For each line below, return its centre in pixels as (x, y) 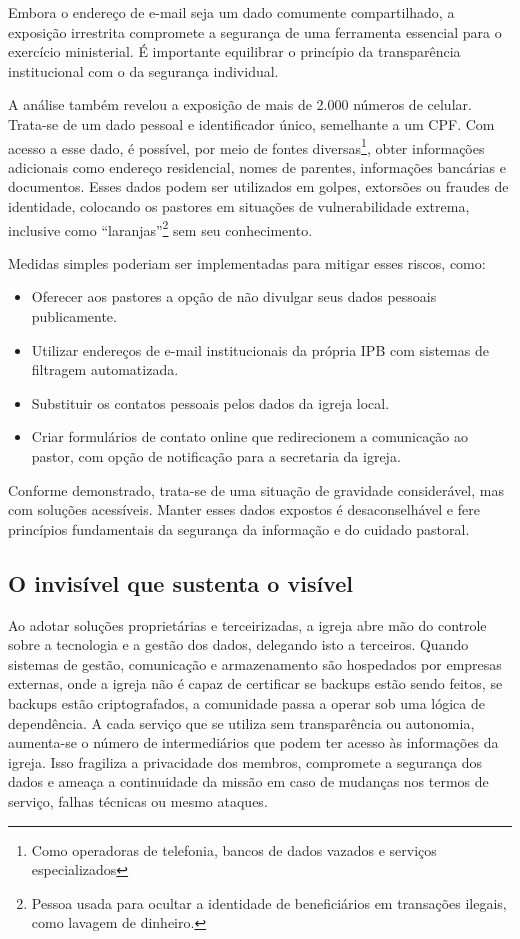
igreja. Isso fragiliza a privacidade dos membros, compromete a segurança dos (245, 761)
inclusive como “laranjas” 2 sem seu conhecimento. (160, 228)
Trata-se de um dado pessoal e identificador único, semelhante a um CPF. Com (251, 123)
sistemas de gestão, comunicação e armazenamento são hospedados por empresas (255, 663)
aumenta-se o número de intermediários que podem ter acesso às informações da (253, 742)
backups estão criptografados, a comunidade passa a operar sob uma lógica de (246, 702)
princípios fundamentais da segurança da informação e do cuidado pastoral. (239, 528)
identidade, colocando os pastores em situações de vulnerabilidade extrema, (239, 206)
